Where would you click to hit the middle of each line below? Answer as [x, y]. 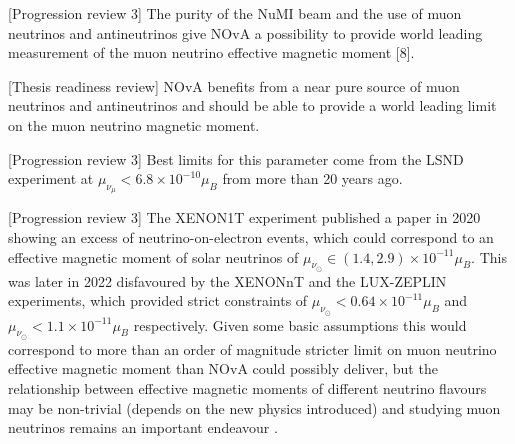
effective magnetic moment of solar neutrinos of [153, 256]
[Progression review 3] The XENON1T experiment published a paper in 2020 [244, 217]
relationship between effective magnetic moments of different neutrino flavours [247, 387]
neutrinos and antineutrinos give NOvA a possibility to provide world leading [245, 32]
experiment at [51, 178]
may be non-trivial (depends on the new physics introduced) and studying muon [254, 407]
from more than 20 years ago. [312, 178]
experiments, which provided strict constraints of [158, 300]
